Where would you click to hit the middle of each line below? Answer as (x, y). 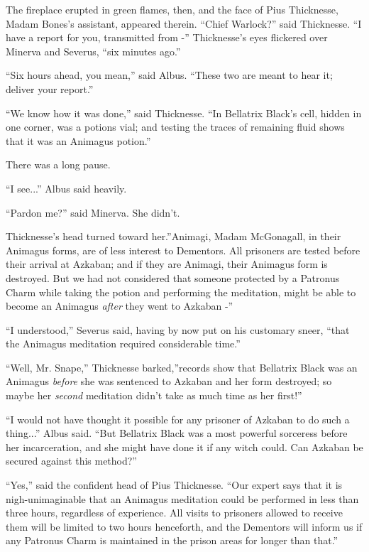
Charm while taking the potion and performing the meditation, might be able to (181, 292)
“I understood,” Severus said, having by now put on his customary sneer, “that (178, 329)
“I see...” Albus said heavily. (66, 188)
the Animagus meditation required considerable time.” (123, 343)
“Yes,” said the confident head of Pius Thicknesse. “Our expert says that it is (174, 485)
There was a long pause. (58, 164)
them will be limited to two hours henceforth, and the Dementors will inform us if (184, 526)
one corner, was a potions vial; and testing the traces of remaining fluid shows (175, 127)
